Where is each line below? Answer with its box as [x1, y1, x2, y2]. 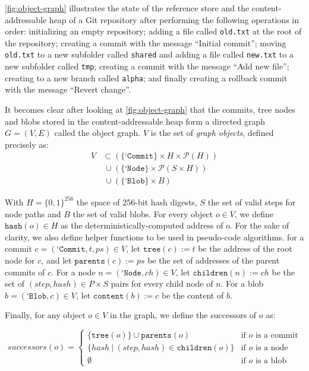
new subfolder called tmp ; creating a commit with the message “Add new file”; [5, 60, 289, 72]
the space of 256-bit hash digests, [76, 195, 197, 208]
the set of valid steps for [207, 195, 296, 208]
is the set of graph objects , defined [150, 126, 274, 139]
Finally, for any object [5, 309, 86, 321]
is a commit [256, 331, 298, 340]
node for [5, 253, 35, 266]
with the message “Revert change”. [5, 83, 131, 96]
